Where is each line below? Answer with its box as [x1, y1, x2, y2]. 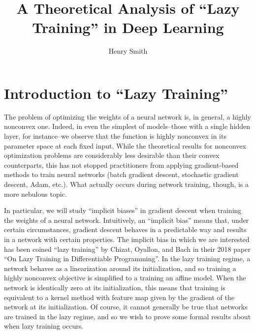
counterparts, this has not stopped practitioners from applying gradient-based [4, 159, 239, 170]
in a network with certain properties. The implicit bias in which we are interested [4, 234, 250, 244]
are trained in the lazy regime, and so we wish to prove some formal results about [4, 311, 251, 321]
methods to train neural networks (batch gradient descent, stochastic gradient [4, 169, 239, 180]
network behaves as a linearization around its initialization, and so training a [4, 263, 236, 273]
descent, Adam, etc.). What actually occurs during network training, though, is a [4, 179, 249, 189]
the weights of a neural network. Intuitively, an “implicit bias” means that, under [4, 214, 249, 225]
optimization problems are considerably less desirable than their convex [4, 150, 220, 160]
